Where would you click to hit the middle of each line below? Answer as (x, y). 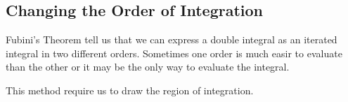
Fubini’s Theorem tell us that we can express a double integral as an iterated (172, 39)
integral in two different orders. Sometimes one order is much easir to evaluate (174, 53)
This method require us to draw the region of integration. (130, 90)
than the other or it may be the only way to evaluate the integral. (148, 67)
